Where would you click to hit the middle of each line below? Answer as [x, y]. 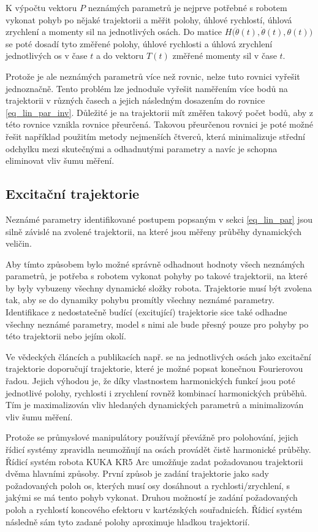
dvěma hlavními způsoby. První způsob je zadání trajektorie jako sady [137, 473]
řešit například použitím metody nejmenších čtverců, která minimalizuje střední [155, 136]
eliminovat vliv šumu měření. [60, 160]
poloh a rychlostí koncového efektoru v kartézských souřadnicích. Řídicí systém [154, 509]
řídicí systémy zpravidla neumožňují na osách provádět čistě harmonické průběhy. [158, 449]
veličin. [19, 243]
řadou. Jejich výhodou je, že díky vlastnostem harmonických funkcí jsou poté [150, 381]
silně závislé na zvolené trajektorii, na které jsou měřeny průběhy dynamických [154, 231]
